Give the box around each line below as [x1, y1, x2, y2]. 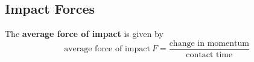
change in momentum [169, 39, 249, 48]
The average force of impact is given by [5, 27, 164, 40]
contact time [186, 50, 233, 59]
